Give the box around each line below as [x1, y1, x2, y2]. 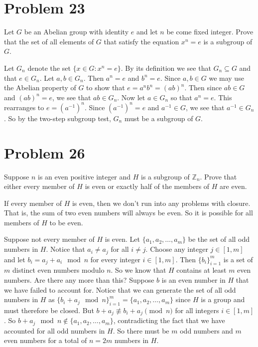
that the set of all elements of [4, 36, 94, 46]
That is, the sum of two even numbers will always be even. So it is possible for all [4, 207, 253, 218]
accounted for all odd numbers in [4, 325, 105, 336]
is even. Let [105, 234, 140, 244]
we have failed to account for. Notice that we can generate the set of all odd [4, 284, 236, 295]
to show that [86, 82, 125, 93]
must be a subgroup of [124, 113, 193, 123]
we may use [209, 72, 244, 83]
